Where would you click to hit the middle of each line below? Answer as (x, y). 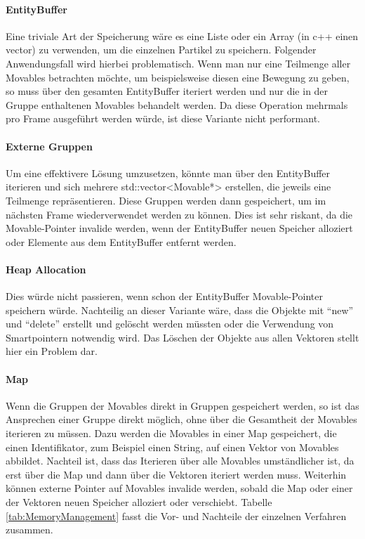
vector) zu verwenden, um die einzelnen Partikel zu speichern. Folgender (161, 50)
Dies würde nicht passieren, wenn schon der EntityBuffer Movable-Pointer (164, 296)
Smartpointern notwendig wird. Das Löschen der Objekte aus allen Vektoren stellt (182, 337)
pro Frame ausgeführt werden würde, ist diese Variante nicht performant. (163, 118)
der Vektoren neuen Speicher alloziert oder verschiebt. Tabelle (139, 502)
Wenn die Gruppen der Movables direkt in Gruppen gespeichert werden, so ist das (182, 405)
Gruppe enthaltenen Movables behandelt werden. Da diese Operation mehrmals (177, 104)
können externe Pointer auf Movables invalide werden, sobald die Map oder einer (179, 488)
